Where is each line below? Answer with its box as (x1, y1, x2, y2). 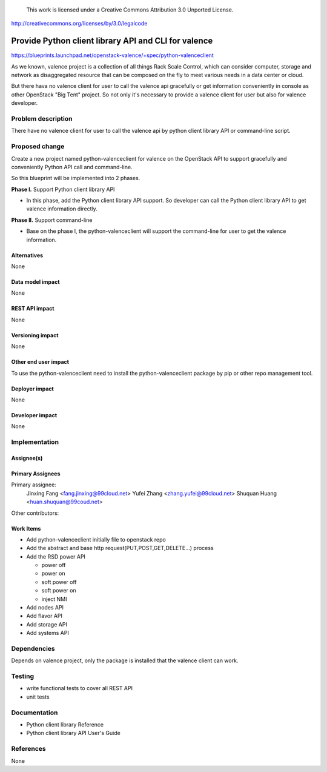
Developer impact (11, 412, 58, 418)
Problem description (11, 115, 73, 123)
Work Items (11, 525, 41, 532)
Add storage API (26, 620, 68, 628)
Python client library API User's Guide (26, 730, 121, 737)
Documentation (11, 708, 58, 717)
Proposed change (11, 143, 65, 151)
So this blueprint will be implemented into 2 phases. (11, 175, 140, 182)
